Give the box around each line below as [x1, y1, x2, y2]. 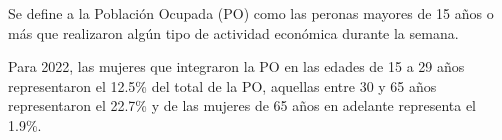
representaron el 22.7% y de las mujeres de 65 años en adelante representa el [8, 95, 476, 116]
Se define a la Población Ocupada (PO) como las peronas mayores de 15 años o [8, 3, 494, 23]
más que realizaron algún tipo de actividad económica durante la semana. [8, 22, 459, 43]
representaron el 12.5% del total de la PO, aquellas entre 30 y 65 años [8, 75, 437, 96]
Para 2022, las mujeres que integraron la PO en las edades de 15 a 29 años [8, 56, 465, 77]
